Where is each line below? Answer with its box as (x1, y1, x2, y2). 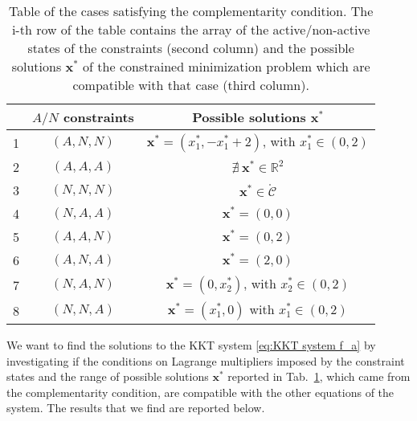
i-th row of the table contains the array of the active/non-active (11, 20, 370, 39)
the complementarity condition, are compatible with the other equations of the (6, 383, 395, 400)
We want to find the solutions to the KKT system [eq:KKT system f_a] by (6, 337, 376, 353)
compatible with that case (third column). (72, 76, 309, 94)
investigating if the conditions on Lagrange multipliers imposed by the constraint (6, 352, 405, 369)
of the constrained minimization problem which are (83, 57, 370, 76)
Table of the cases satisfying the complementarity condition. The (9, 2, 374, 20)
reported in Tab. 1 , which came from (227, 368, 411, 385)
